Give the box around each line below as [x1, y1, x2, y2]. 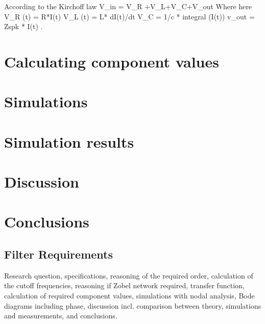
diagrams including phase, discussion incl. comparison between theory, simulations [4, 300, 261, 311]
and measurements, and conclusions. [4, 310, 117, 321]
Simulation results [4, 131, 134, 152]
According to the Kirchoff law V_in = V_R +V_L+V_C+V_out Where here [4, 1, 252, 11]
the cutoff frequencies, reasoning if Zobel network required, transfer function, [4, 280, 245, 291]
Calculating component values [4, 51, 219, 72]
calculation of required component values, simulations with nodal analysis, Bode [4, 290, 255, 301]
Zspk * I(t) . [4, 21, 43, 32]
